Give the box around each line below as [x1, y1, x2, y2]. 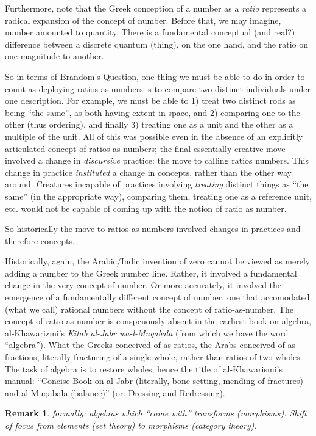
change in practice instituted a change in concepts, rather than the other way [5, 165, 292, 178]
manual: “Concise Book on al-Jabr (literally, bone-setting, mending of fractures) [5, 374, 304, 387]
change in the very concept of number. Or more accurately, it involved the [5, 278, 282, 291]
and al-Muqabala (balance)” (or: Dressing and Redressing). [5, 386, 225, 399]
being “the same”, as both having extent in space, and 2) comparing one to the [5, 106, 300, 118]
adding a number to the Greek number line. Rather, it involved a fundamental [5, 266, 297, 279]
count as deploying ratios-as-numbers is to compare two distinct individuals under [5, 82, 311, 95]
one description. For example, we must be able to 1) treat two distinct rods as [5, 94, 296, 107]
